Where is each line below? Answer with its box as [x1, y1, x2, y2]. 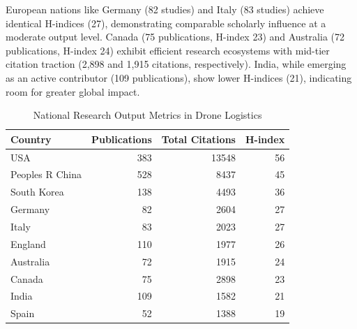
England [10, 236, 46, 251]
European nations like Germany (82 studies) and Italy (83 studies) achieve [6, 2, 324, 16]
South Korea [10, 184, 64, 199]
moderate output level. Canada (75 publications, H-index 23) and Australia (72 [6, 29, 344, 44]
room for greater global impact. [6, 84, 140, 98]
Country [10, 131, 52, 146]
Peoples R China [10, 167, 82, 182]
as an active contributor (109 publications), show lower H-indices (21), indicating [6, 70, 352, 85]
